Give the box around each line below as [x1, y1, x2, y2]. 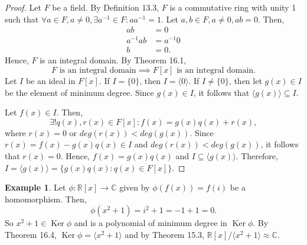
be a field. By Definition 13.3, [52, 1, 159, 13]
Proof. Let [5, 1, 41, 13]
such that [5, 12, 39, 25]
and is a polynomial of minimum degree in [74, 217, 227, 229]
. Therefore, [236, 149, 278, 162]
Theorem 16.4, [5, 228, 57, 240]
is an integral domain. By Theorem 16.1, [40, 54, 187, 66]
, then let [228, 74, 262, 86]
